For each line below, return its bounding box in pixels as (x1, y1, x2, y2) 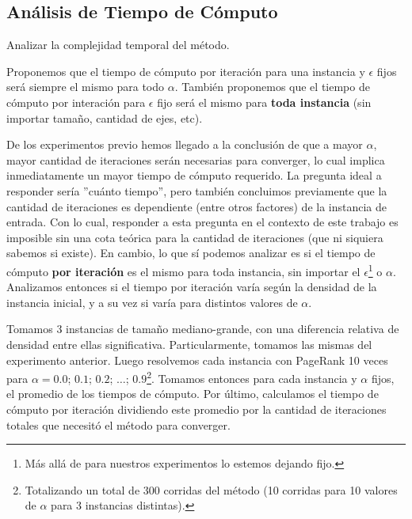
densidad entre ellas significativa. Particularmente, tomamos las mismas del (6, 335, 372, 352)
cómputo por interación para (6, 93, 146, 110)
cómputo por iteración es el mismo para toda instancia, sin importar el (6, 263, 360, 279)
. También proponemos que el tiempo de (174, 78, 370, 95)
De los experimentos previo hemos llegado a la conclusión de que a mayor (6, 136, 363, 153)
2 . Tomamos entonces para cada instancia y (147, 368, 357, 386)
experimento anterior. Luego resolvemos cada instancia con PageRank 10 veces (6, 351, 388, 368)
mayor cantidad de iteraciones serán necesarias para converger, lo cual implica (6, 151, 385, 168)
